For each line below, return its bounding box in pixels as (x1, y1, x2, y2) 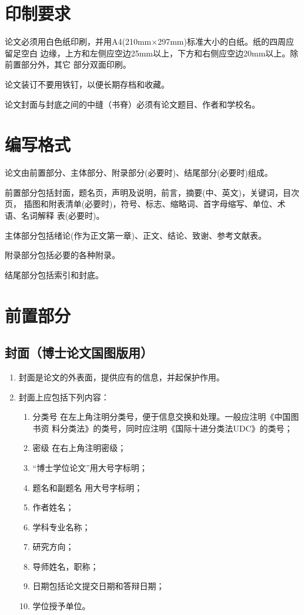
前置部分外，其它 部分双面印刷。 (5, 58, 131, 71)
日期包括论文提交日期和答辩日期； (32, 580, 165, 592)
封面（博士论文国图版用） (5, 343, 153, 362)
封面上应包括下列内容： (18, 390, 109, 403)
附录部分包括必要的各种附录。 (5, 249, 120, 261)
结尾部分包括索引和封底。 (5, 268, 103, 280)
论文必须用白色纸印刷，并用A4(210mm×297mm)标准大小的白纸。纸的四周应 (5, 35, 294, 48)
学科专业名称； (32, 520, 91, 533)
